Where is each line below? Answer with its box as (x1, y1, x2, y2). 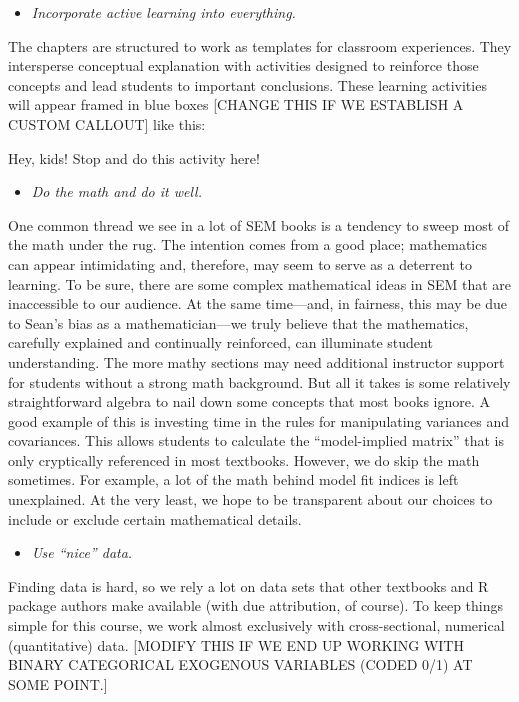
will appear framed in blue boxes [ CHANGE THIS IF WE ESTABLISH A (8, 94, 464, 115)
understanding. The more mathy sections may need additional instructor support (8, 351, 505, 372)
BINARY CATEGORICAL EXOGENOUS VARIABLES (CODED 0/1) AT (8, 654, 473, 675)
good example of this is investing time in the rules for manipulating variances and (8, 410, 510, 431)
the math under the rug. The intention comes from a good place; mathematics (8, 234, 487, 255)
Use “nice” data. (31, 542, 133, 563)
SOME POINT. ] (8, 673, 108, 694)
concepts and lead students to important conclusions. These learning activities (8, 74, 487, 95)
